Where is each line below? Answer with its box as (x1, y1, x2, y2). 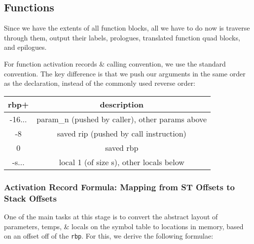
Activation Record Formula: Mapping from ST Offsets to (4, 180, 235, 193)
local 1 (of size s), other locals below (59, 156, 184, 168)
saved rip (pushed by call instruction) (57, 127, 186, 139)
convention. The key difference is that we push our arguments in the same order (4, 68, 246, 78)
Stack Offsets (4, 192, 57, 204)
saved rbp (105, 141, 139, 153)
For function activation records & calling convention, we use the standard (4, 58, 226, 69)
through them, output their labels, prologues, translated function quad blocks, (4, 32, 240, 42)
